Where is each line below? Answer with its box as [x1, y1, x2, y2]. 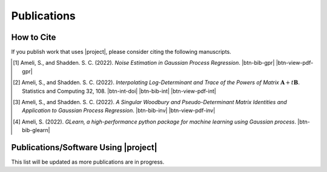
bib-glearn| [22, 127, 50, 134]
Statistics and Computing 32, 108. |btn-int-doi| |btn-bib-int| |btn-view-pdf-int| [22, 87, 216, 94]
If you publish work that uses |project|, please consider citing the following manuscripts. [11, 48, 231, 56]
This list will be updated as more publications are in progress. [11, 158, 165, 166]
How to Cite [11, 32, 56, 42]
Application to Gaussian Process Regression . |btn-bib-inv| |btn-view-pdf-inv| [22, 107, 216, 114]
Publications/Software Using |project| [11, 142, 157, 153]
